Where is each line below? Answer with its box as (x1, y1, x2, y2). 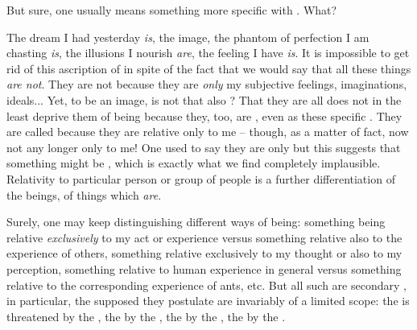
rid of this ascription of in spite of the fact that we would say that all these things (6, 60, 411, 76)
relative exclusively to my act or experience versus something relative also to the (6, 229, 403, 245)
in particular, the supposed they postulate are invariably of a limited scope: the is (6, 292, 410, 309)
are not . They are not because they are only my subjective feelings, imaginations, (6, 76, 407, 93)
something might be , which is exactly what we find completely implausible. (6, 155, 381, 171)
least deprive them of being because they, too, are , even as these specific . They (6, 107, 403, 124)
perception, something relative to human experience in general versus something (6, 260, 402, 277)
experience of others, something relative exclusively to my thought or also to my (6, 245, 403, 262)
